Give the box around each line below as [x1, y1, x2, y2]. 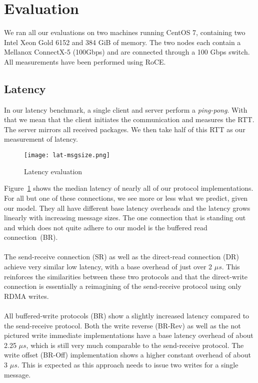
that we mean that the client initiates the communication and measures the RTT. [4, 114, 254, 125]
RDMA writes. [4, 290, 49, 301]
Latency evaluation [24, 166, 82, 176]
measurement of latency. [4, 134, 78, 144]
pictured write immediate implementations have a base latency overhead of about [4, 330, 253, 340]
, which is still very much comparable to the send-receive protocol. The [26, 339, 244, 350]
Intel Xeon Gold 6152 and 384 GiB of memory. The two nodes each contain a [4, 37, 241, 47]
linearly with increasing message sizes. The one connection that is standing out [4, 212, 246, 223]
